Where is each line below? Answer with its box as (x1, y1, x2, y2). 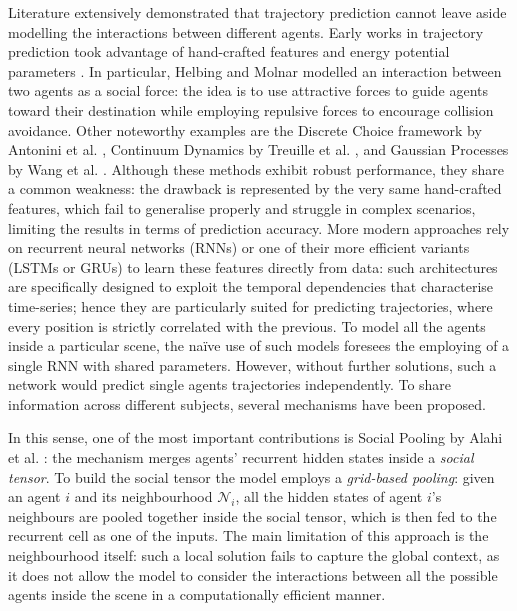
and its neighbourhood (74, 486, 213, 507)
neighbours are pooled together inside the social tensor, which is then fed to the (8, 505, 497, 526)
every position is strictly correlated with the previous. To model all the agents (8, 315, 486, 336)
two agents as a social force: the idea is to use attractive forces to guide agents (8, 80, 489, 101)
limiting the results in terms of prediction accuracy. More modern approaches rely (8, 217, 510, 238)
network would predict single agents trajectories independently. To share (8, 374, 452, 395)
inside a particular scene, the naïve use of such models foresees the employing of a (8, 335, 510, 356)
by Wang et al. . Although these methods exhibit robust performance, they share (8, 158, 504, 179)
